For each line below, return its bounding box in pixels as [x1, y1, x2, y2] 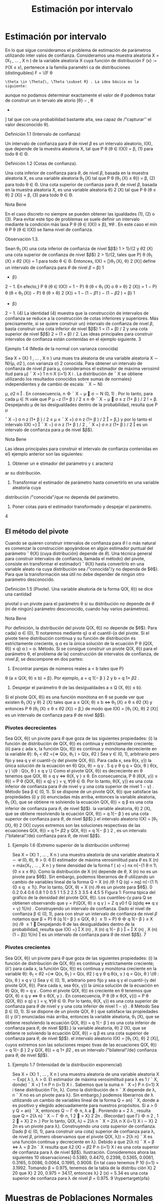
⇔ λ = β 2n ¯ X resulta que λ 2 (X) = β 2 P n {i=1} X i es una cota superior [12, 1144, 159, 1150]
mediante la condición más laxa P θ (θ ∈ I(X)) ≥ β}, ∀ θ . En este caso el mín [5, 221, 158, 227]
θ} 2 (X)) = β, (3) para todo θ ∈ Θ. [5, 192, 73, 198]
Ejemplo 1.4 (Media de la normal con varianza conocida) [5, 345, 118, 351]
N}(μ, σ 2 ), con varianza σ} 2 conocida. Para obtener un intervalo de [5, 360, 143, 366]
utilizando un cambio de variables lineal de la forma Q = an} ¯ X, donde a [12, 1097, 159, 1103]
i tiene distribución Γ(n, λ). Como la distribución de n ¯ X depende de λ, [12, 1087, 157, 1093]
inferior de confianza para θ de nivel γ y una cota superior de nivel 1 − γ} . [5, 784, 154, 790]
